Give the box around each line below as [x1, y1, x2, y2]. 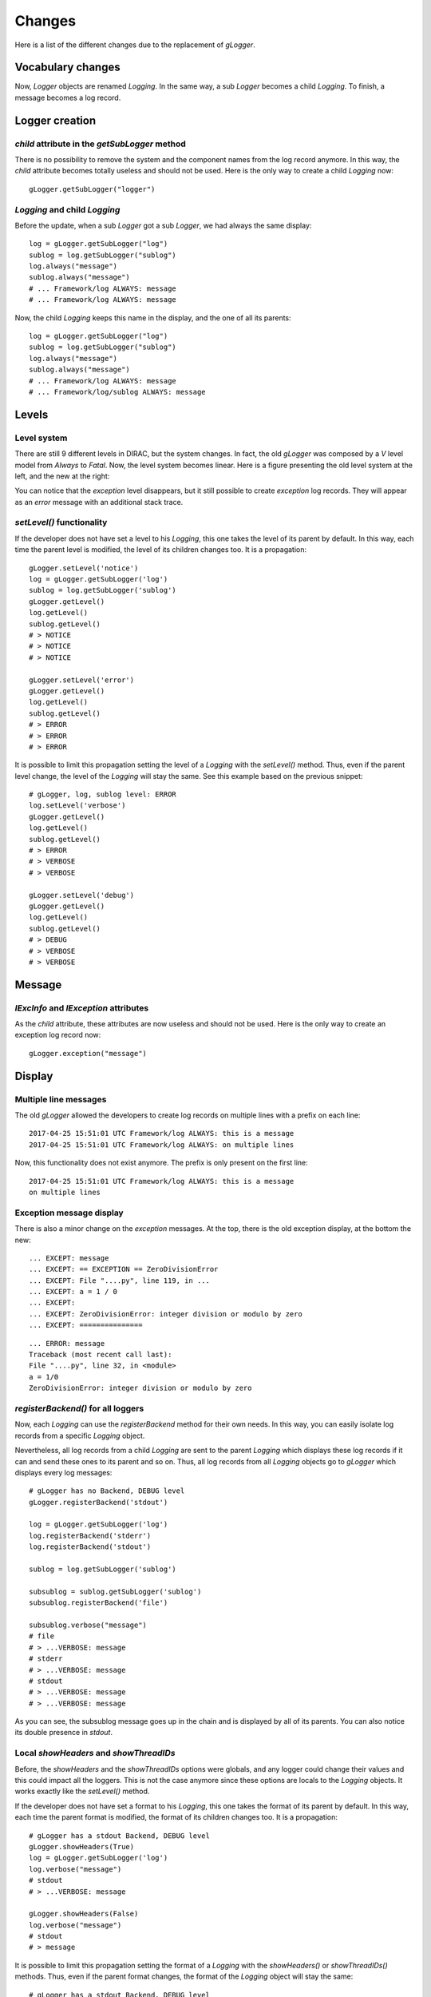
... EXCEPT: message [29, 1253, 109, 1262]
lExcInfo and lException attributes [14, 1002, 149, 1014]
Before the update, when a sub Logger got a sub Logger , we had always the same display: [14, 220, 312, 230]
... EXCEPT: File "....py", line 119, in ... [29, 1276, 211, 1285]
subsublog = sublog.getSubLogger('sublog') [29, 1586, 202, 1596]
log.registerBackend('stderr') [29, 1531, 152, 1540]
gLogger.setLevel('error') [29, 675, 135, 685]
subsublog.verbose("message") [29, 1620, 148, 1630]
